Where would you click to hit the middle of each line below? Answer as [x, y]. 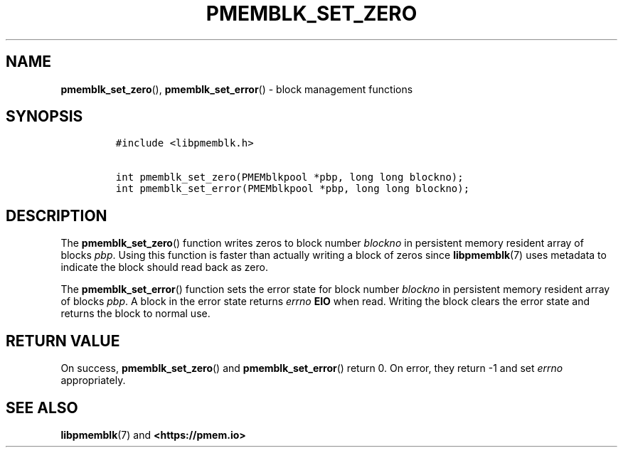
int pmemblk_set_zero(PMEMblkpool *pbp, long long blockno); [289, 177]
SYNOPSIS [44, 117]
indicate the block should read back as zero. [164, 267]
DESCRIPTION [57, 215]
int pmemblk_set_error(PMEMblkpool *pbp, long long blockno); [293, 189]
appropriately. [93, 380]
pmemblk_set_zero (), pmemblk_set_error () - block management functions [237, 89]
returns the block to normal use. [135, 314]
